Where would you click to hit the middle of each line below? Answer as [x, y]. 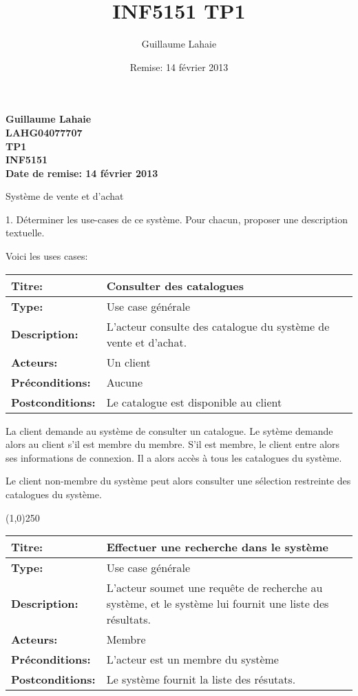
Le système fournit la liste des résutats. [201, 679]
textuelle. [25, 233]
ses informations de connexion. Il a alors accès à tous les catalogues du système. [174, 457]
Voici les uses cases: [47, 256]
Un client [128, 362]
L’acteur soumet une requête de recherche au [214, 588]
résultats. [128, 620]
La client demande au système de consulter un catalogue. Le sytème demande [169, 430]
